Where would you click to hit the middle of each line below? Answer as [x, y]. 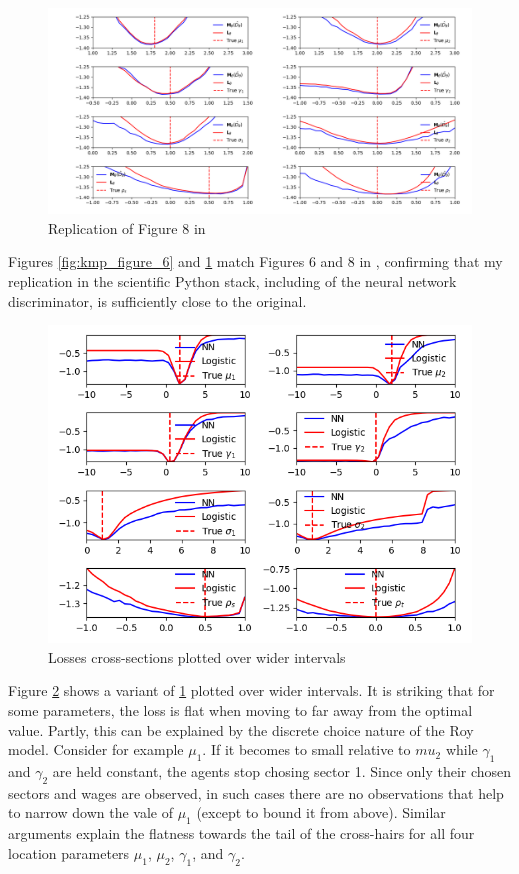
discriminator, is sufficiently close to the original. [157, 300]
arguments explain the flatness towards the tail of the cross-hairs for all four [241, 833]
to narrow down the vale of [90, 812]
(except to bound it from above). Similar [321, 812]
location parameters [69, 852]
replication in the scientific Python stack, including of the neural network [232, 280]
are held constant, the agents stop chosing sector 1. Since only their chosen [282, 770]
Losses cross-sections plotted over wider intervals [197, 656]
